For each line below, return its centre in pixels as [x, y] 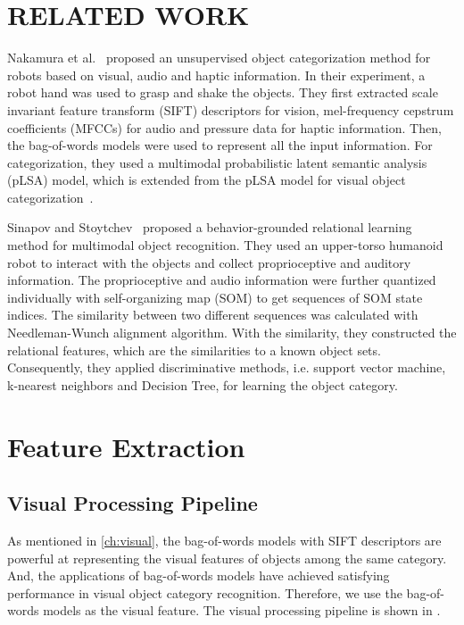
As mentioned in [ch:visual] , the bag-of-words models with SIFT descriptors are [224, 540]
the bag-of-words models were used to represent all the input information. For [220, 145]
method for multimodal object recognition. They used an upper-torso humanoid [225, 245]
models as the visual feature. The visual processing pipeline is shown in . [242, 610]
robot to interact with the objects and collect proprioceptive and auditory [209, 262]
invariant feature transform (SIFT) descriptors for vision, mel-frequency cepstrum [231, 109]
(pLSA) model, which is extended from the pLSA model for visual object [207, 180]
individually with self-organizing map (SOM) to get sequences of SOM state [215, 297]
